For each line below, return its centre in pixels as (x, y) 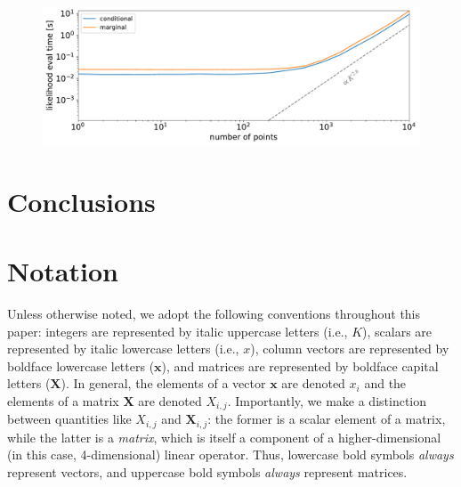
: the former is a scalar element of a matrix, (327, 419)
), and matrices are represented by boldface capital (300, 365)
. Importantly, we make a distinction (327, 400)
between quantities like (69, 419)
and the (385, 383)
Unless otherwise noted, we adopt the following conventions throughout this (214, 313)
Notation (63, 271)
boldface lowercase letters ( (81, 365)
